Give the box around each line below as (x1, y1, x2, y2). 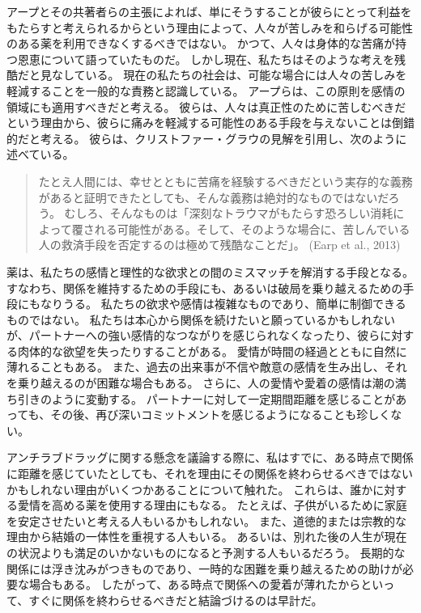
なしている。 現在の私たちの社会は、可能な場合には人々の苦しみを (51, 66, 407, 83)
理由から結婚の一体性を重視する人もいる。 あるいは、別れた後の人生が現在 (6, 528, 407, 545)
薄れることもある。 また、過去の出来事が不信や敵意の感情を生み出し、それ (6, 358, 407, 375)
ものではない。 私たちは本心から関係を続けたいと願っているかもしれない (6, 311, 395, 328)
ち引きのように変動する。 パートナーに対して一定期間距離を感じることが (6, 390, 396, 407)
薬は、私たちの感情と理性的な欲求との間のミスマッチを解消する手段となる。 (6, 263, 415, 280)
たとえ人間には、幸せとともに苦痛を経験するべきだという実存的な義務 (38, 172, 413, 189)
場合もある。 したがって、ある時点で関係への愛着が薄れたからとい (28, 576, 384, 593)
